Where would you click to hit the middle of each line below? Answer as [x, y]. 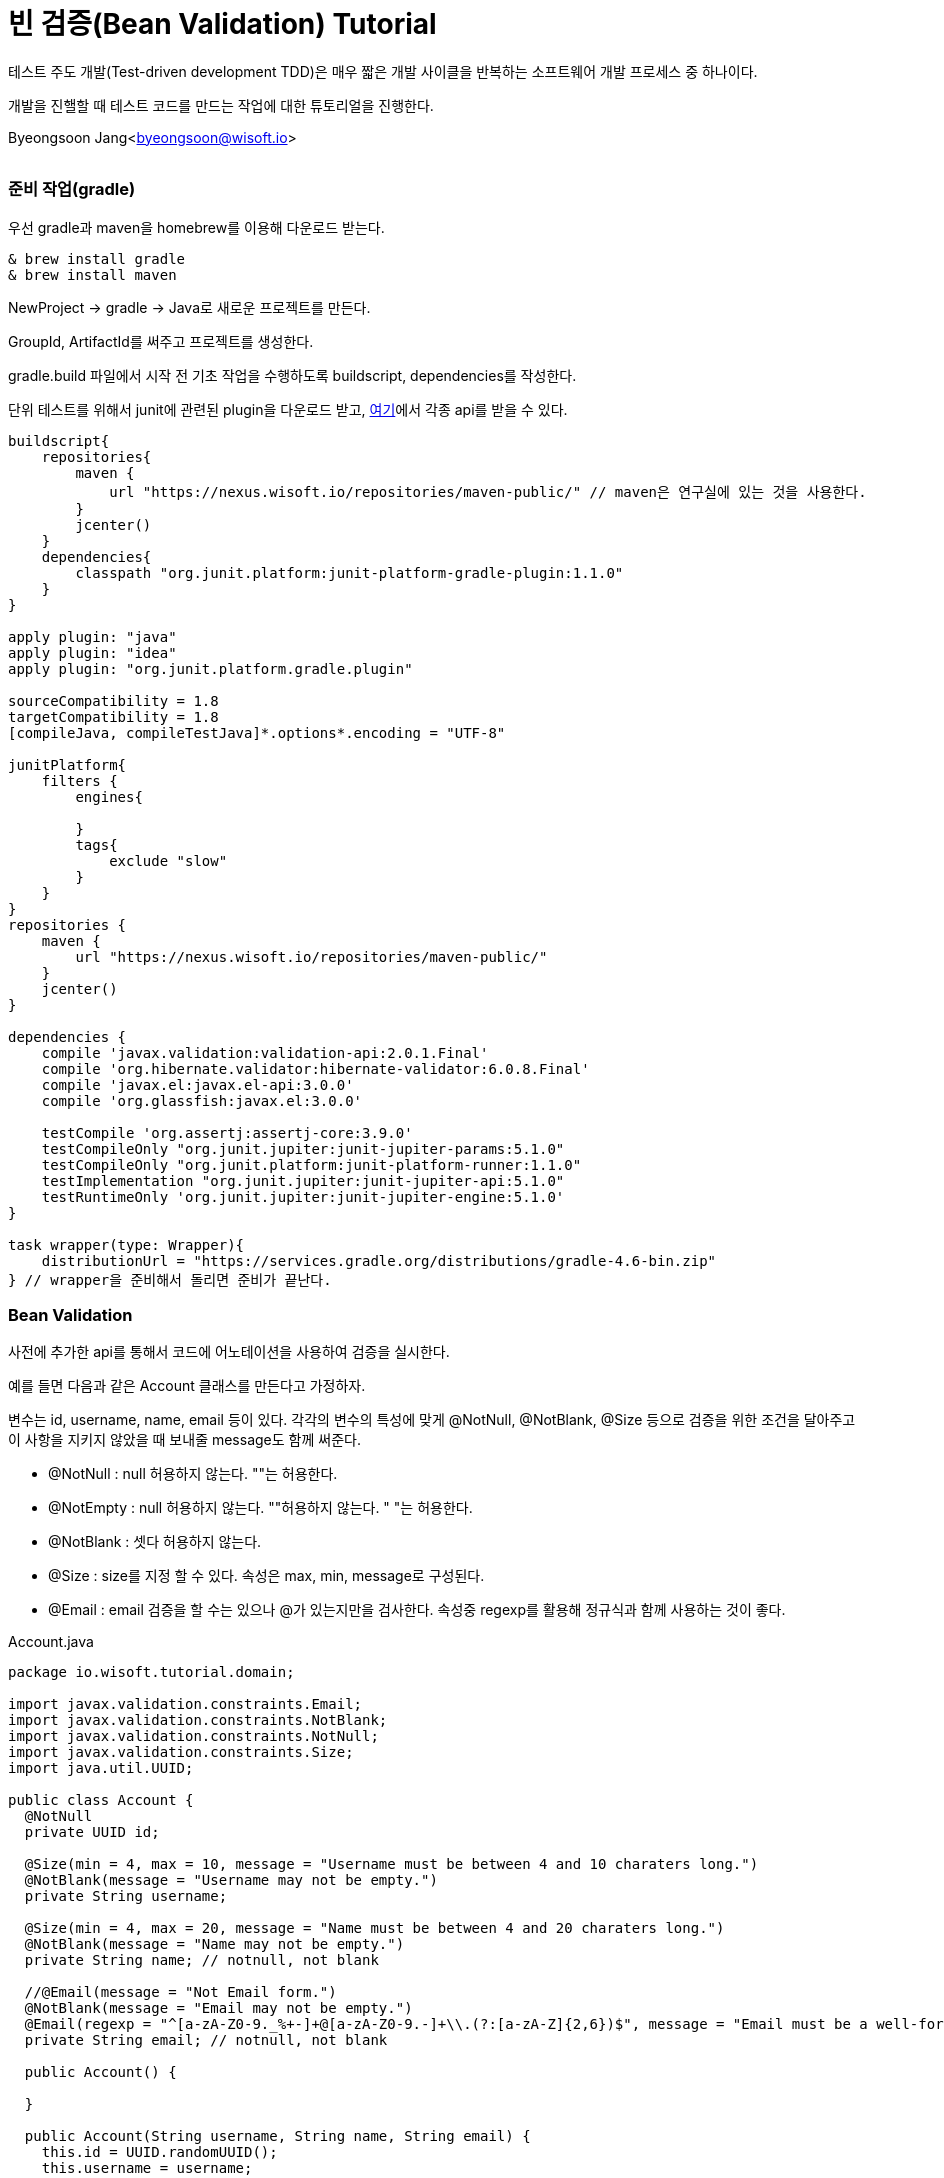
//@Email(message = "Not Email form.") [180, 1992]
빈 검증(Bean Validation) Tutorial [222, 24]
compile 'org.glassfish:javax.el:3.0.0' [202, 1100]
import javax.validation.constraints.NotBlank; [198, 1720]
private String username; [126, 1896]
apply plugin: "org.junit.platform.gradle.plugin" [210, 668]
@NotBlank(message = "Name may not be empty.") [214, 1944]
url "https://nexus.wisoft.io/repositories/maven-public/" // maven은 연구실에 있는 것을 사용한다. [488, 491]
